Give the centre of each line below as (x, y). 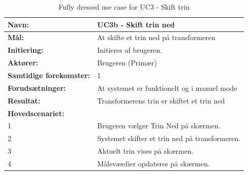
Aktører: (23, 63)
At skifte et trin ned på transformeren (156, 37)
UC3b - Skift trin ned (136, 24)
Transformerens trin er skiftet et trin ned (161, 100)
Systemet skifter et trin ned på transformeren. (169, 138)
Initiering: (26, 50)
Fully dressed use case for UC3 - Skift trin (124, 7)
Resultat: (24, 100)
